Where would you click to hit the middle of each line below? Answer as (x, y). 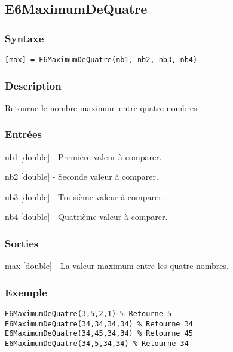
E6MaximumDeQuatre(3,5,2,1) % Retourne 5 (88, 314)
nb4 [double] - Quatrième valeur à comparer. (86, 217)
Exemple (26, 292)
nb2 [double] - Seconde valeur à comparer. (82, 177)
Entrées (24, 134)
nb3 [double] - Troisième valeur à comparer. (85, 196)
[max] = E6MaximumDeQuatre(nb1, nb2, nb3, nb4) (101, 60)
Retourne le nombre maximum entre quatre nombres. (102, 107)
